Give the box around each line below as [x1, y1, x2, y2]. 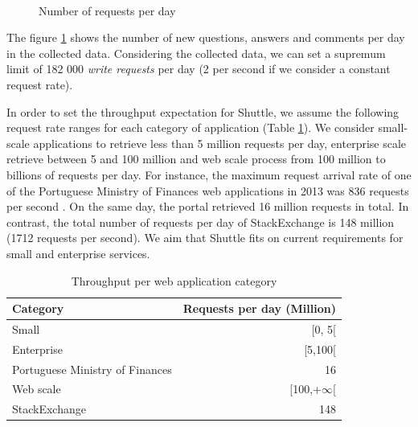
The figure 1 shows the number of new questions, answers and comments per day [6, 29, 405, 46]
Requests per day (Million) [182, 300, 336, 317]
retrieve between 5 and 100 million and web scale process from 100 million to [6, 150, 386, 167]
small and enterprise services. [6, 244, 150, 261]
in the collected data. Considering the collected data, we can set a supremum [6, 44, 386, 61]
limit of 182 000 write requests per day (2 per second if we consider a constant [6, 60, 391, 77]
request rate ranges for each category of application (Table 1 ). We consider [6, 119, 375, 136]
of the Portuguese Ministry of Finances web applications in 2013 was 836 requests [6, 182, 409, 199]
